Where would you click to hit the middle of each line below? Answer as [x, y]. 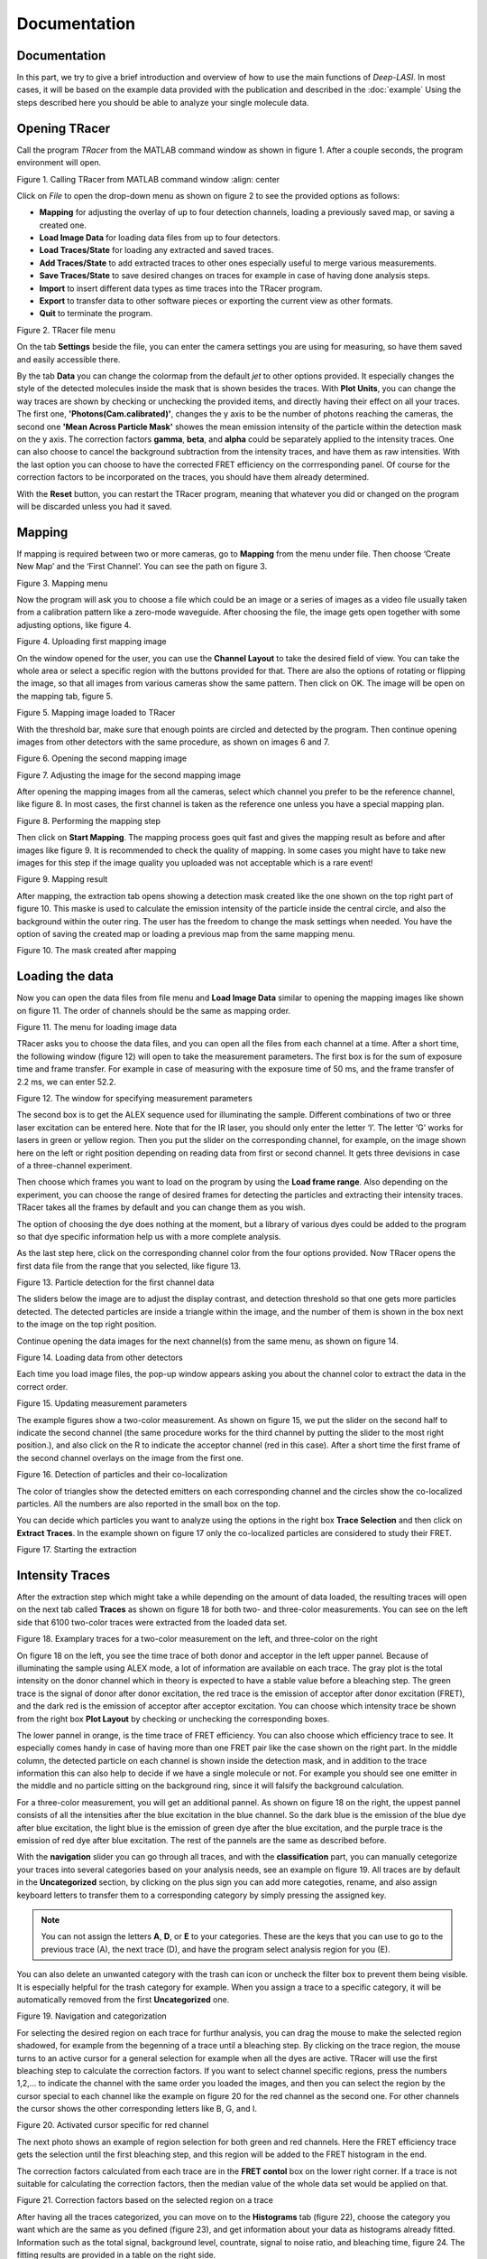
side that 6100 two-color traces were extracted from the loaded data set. [152, 1622]
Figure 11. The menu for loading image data [97, 1027]
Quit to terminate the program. [96, 314]
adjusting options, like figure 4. [74, 624]
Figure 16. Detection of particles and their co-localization [122, 1475]
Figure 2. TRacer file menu [66, 330]
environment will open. [59, 163]
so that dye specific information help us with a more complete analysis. [149, 1236]
